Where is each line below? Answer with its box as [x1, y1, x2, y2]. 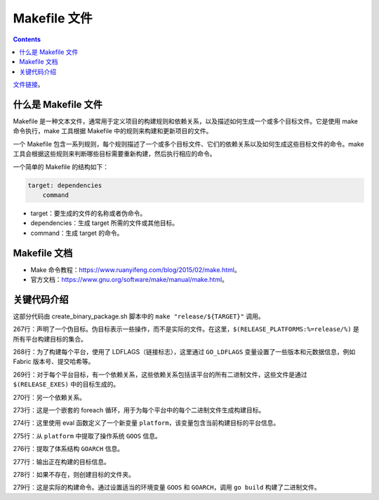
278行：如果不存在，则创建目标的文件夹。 [13, 471, 135, 478]
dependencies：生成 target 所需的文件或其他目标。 [30, 219, 179, 227]
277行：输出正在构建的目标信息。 [13, 457, 110, 466]
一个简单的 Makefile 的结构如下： [13, 162, 109, 171]
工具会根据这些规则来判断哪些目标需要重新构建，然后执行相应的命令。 [13, 149, 216, 158]
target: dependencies [27, 181, 102, 189]
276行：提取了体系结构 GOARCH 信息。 [13, 445, 124, 453]
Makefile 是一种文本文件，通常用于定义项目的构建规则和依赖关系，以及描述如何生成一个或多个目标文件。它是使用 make [13, 117, 358, 126]
